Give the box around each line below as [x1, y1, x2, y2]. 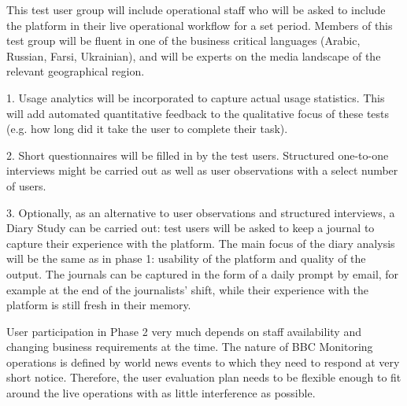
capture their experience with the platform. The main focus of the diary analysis [6, 234, 395, 251]
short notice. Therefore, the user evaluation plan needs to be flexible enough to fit [6, 369, 401, 386]
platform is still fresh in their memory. [6, 297, 191, 313]
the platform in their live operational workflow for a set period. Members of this [6, 17, 393, 33]
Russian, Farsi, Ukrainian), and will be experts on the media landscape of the [6, 47, 381, 64]
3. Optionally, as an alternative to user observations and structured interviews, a [6, 204, 395, 220]
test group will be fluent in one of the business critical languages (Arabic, [6, 32, 361, 49]
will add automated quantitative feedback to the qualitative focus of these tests [6, 105, 390, 121]
